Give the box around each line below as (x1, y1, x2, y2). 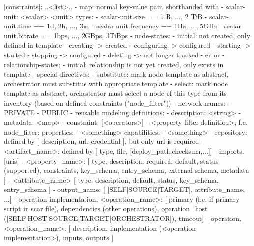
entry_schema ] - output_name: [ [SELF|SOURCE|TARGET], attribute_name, (4, 184, 245, 194)
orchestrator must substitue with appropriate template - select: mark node (4, 78, 228, 88)
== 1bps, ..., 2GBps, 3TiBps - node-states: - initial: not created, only (40, 30, 251, 40)
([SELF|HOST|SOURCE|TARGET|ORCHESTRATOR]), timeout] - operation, (4, 213, 242, 223)
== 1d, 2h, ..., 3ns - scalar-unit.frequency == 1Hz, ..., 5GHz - (33, 21, 222, 31)
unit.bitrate (4, 30, 39, 40)
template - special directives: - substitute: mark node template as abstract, (4, 69, 229, 79)
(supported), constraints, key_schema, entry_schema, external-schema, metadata (4, 165, 249, 175)
